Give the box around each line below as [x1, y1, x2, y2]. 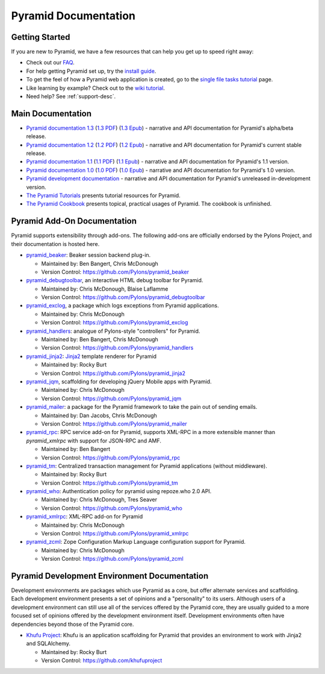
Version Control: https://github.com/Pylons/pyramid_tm [41, 479, 179, 487]
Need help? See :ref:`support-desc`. [26, 93, 116, 100]
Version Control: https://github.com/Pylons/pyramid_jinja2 [41, 370, 186, 377]
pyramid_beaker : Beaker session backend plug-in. [26, 251, 151, 259]
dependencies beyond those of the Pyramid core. [11, 620, 134, 628]
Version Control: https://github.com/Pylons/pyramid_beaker [41, 268, 190, 276]
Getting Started [11, 32, 70, 42]
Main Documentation [11, 109, 92, 119]
